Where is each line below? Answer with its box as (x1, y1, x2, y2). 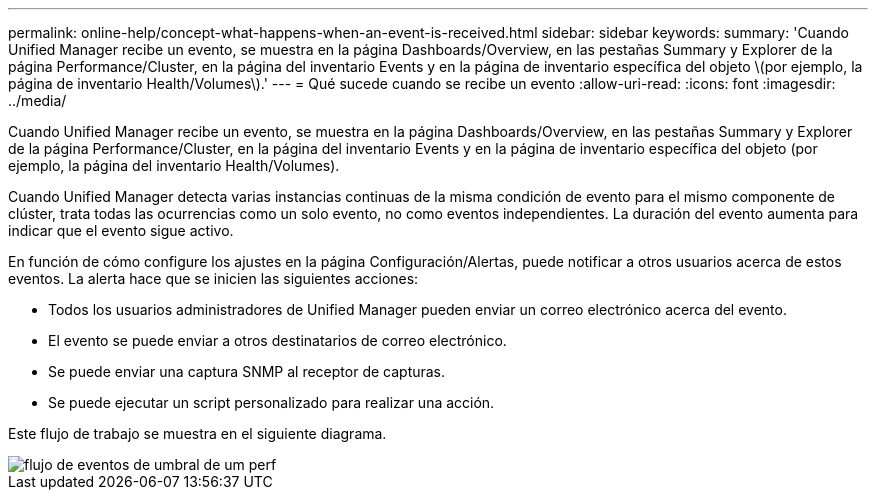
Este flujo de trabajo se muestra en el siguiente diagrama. (8, 425, 387, 442)
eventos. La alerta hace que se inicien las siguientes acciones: (8, 270, 419, 287)
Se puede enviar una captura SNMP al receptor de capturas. (48, 363, 446, 380)
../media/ (8, 92, 67, 109)
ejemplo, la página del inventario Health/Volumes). (8, 157, 340, 174)
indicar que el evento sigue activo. (8, 222, 234, 239)
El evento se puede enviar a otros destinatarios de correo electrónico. (48, 332, 507, 349)
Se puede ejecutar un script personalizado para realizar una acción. (48, 394, 495, 411)
